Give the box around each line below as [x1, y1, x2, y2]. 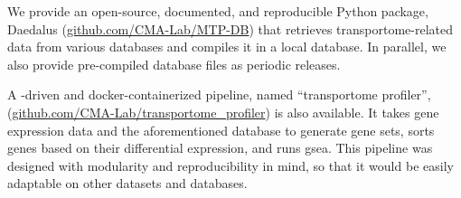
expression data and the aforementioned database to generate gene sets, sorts [7, 120, 435, 139]
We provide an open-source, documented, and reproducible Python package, [7, 2, 428, 20]
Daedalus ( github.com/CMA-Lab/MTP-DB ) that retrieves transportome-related [7, 19, 453, 38]
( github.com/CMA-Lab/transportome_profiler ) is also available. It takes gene [7, 102, 439, 121]
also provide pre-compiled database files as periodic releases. [7, 54, 341, 73]
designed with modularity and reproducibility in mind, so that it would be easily [7, 156, 454, 174]
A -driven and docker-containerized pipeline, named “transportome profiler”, [7, 85, 431, 104]
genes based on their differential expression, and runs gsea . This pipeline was [7, 138, 433, 157]
